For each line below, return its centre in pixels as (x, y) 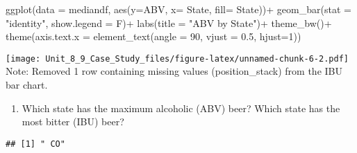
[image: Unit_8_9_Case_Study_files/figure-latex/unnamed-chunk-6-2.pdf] (177, 58)
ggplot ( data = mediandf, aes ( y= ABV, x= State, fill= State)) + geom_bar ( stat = (178, 9)
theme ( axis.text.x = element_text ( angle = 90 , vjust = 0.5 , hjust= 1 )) (153, 36)
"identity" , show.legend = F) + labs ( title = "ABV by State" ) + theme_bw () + (169, 22)
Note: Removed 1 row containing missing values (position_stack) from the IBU (174, 71)
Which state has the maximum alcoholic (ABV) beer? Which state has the (181, 108)
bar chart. (27, 85)
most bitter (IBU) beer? (73, 121)
